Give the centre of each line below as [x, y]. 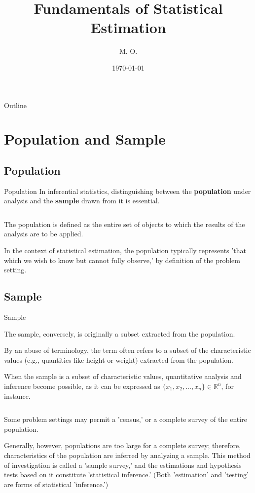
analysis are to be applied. [44, 234]
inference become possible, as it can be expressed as [82, 386]
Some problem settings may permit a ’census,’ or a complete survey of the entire [126, 419]
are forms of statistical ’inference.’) [56, 484]
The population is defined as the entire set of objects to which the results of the [125, 224]
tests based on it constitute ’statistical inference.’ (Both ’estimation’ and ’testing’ [126, 474]
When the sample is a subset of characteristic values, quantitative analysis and [123, 376]
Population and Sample [85, 139]
